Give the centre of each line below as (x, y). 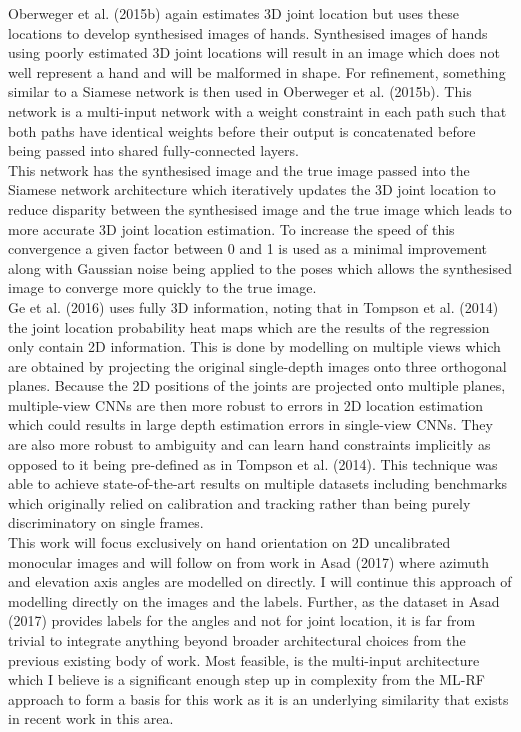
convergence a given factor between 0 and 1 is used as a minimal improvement (247, 248)
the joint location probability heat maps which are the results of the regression (249, 326)
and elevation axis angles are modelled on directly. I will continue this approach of (260, 581)
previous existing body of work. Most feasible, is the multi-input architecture (244, 659)
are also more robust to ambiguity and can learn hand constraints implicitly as (249, 444)
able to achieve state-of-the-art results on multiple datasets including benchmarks (258, 483)
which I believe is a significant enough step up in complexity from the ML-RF (246, 679)
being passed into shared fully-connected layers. (153, 150)
